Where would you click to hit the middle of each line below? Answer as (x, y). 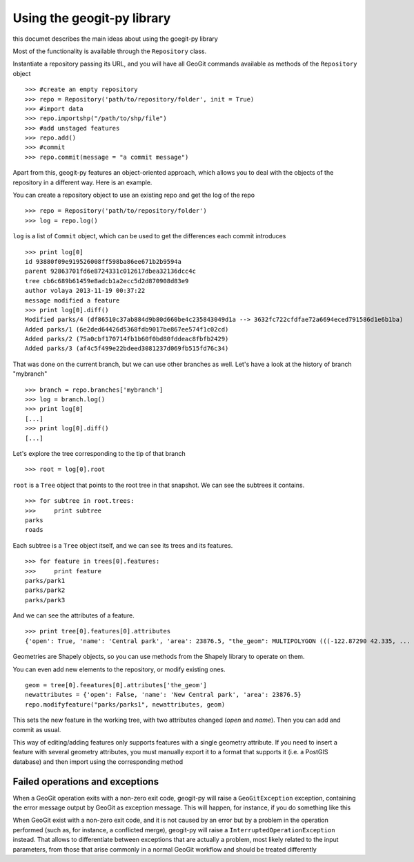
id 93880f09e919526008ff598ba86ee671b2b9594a (103, 261)
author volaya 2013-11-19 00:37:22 (85, 291)
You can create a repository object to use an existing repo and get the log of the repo (134, 195)
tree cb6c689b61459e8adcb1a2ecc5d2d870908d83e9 (107, 281)
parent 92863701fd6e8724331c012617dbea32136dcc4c (111, 271)
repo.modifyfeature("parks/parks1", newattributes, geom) (125, 704)
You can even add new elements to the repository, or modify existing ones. (119, 669)
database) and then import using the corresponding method (98, 762)
